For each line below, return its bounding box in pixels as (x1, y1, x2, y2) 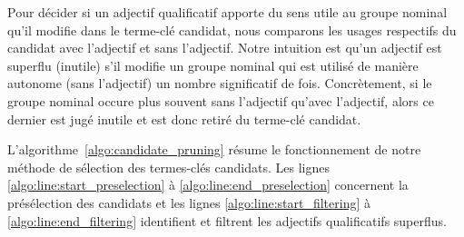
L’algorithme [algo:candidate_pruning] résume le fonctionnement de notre (7, 140, 421, 159)
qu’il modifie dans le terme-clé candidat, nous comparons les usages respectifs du (7, 20, 457, 39)
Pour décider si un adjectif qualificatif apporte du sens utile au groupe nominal (7, 3, 448, 21)
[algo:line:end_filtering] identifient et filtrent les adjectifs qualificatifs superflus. (7, 211, 447, 230)
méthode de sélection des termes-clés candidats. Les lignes (7, 157, 330, 176)
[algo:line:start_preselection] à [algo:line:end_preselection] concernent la (7, 175, 409, 194)
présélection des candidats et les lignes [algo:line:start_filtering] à (7, 193, 370, 212)
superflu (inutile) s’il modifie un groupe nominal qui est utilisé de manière (7, 55, 419, 74)
